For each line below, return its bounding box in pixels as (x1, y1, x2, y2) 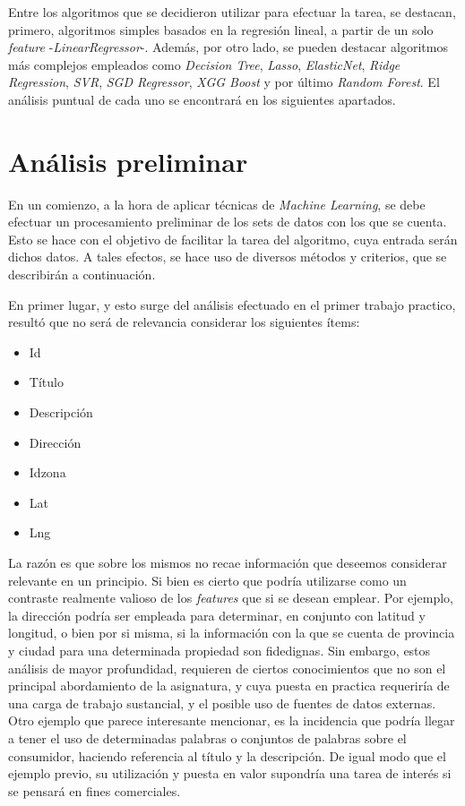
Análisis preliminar (8, 142, 248, 179)
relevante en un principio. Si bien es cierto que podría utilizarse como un (8, 570, 407, 589)
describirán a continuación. (8, 265, 156, 284)
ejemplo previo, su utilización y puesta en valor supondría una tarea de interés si (8, 764, 452, 783)
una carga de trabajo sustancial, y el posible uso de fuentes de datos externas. (8, 693, 436, 712)
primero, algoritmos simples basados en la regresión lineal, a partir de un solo (8, 20, 434, 39)
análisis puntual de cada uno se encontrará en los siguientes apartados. (8, 90, 396, 108)
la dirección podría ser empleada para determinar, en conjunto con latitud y (8, 605, 426, 624)
